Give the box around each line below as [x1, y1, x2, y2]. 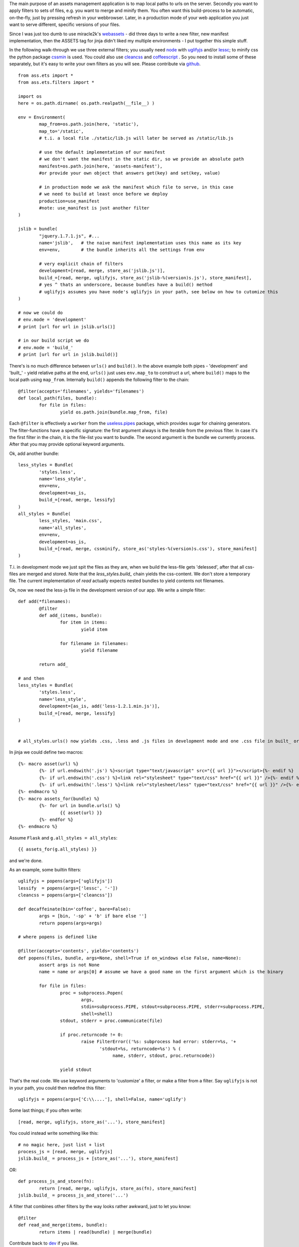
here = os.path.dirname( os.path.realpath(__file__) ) [18, 100, 155, 106]
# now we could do [18, 310, 63, 315]
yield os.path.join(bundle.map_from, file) [60, 409, 168, 415]
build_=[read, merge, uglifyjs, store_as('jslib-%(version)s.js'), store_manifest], [39, 275, 252, 280]
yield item [81, 626, 108, 632]
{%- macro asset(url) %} [18, 761, 79, 767]
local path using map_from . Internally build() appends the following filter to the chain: [9, 377, 189, 383]
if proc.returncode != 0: [60, 1032, 124, 1038]
